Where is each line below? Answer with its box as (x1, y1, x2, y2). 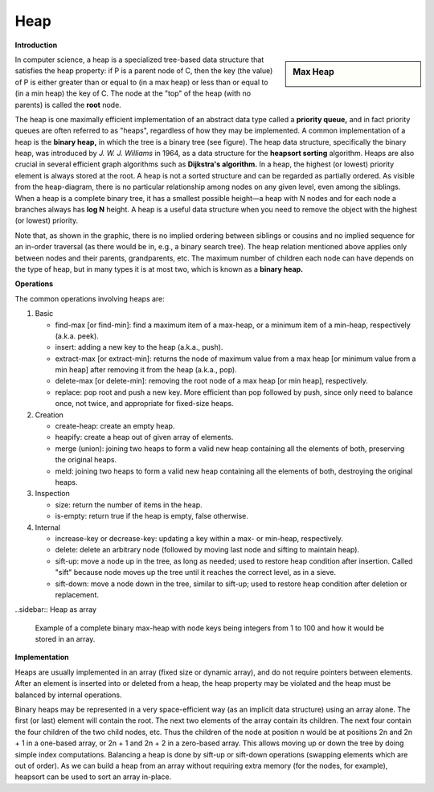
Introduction (14, 40, 58, 50)
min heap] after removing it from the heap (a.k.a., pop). (55, 365, 237, 375)
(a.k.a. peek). (55, 330, 100, 341)
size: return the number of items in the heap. (55, 499, 203, 510)
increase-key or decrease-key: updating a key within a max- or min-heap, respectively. (55, 533, 344, 543)
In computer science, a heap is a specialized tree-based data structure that (14, 55, 264, 64)
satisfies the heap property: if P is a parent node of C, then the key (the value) (14, 66, 273, 76)
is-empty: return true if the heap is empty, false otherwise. (55, 511, 249, 521)
